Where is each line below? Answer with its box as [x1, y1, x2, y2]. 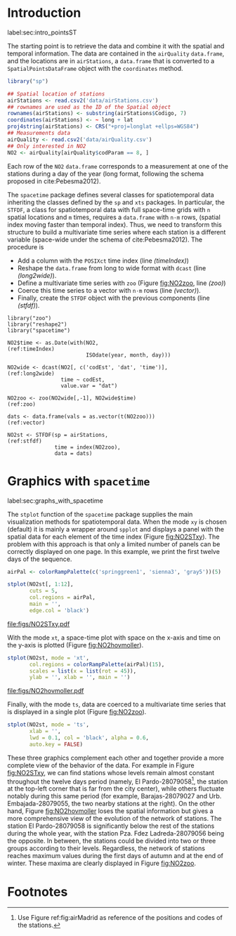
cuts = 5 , [29, 588, 58, 595]
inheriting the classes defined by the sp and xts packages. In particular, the [7, 198, 225, 206]
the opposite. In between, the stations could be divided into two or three [7, 837, 216, 845]
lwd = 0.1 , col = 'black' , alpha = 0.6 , [29, 734, 150, 741]
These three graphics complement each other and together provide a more [7, 753, 225, 762]
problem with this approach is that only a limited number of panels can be [7, 539, 221, 548]
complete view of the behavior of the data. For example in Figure [7, 760, 195, 770]
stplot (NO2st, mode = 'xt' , [7, 654, 90, 661]
